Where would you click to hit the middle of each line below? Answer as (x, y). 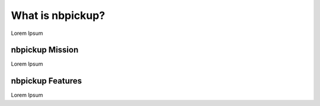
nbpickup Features (47, 81)
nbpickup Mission (45, 50)
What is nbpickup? (58, 15)
